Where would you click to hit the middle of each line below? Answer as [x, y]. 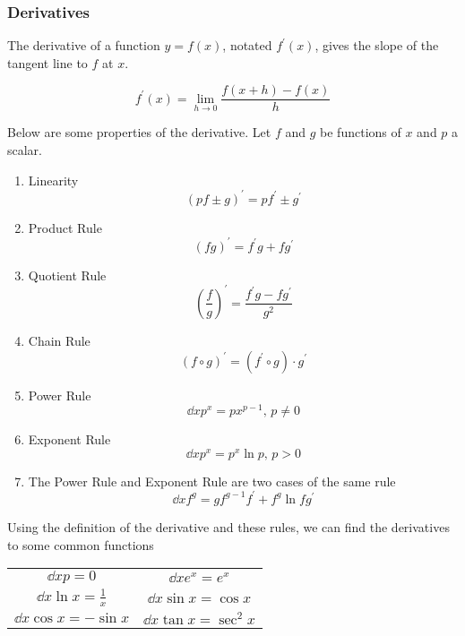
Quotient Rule [67, 275]
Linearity [53, 180]
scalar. [25, 150]
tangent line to [47, 62]
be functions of [361, 132]
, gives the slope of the [377, 45]
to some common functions [81, 544]
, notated [247, 45]
